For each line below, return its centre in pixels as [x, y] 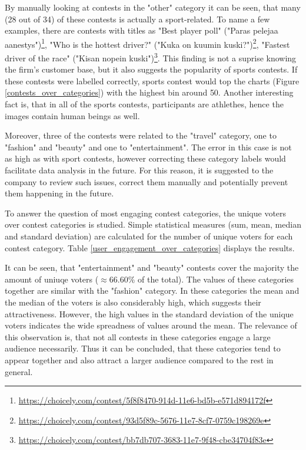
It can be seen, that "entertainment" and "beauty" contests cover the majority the [152, 267]
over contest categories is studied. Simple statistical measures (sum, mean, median [153, 224]
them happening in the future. [59, 193]
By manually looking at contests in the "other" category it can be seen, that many [153, 7]
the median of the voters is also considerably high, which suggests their [133, 302]
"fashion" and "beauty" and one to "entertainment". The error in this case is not [148, 147]
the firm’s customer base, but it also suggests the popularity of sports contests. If [151, 69]
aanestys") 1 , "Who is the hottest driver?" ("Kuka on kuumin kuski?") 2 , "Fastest [147, 43]
